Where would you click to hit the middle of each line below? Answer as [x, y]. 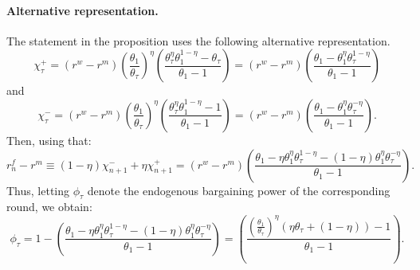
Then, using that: [49, 140]
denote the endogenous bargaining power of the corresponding [239, 190]
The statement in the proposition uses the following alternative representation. [198, 40]
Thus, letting [38, 190]
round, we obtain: [49, 207]
